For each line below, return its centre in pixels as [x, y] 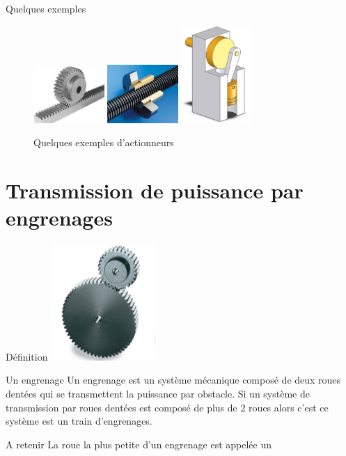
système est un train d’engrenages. [79, 421]
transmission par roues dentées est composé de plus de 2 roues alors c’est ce [167, 407]
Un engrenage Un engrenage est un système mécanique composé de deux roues [173, 380]
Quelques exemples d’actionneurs [104, 142]
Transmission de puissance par [155, 190]
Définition [27, 356]
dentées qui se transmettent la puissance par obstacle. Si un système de [158, 394]
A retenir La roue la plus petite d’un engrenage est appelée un [139, 444]
